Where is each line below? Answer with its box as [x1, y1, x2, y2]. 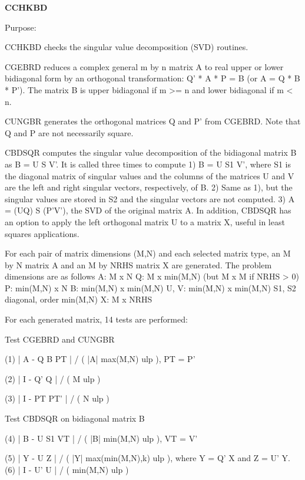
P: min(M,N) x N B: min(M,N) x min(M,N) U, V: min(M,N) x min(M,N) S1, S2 [5, 281, 296, 294]
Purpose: [5, 21, 37, 33]
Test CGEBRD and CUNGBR [5, 333, 115, 345]
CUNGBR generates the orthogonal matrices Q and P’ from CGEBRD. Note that [5, 115, 301, 127]
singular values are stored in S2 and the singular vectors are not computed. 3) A [5, 192, 295, 205]
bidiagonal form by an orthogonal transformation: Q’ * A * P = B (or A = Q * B [5, 72, 300, 84]
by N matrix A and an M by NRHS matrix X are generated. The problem [5, 258, 272, 271]
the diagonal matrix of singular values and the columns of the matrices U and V [5, 169, 294, 182]
